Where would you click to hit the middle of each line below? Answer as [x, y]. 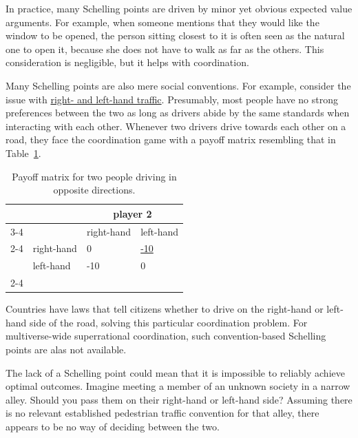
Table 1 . [23, 153]
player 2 [133, 213]
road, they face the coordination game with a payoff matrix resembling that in [171, 139]
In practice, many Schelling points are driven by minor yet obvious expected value [179, 8]
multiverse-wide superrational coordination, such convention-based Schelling [166, 336]
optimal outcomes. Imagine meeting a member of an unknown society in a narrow [178, 386]
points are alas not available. [66, 349]
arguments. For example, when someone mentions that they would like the [162, 22]
